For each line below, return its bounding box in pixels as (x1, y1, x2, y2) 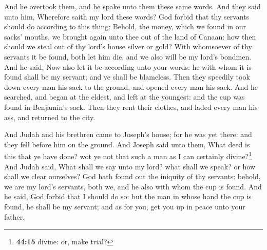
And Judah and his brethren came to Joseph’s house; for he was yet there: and (4, 129, 252, 140)
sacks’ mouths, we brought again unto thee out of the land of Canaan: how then (4, 31, 256, 42)
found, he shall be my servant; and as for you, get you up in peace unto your (4, 201, 245, 211)
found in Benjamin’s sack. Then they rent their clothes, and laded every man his (4, 101, 258, 112)
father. (4, 211, 25, 222)
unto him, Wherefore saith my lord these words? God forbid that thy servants (4, 11, 250, 22)
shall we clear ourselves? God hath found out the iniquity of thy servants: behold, (4, 171, 261, 182)
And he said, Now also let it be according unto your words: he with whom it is (4, 61, 252, 72)
